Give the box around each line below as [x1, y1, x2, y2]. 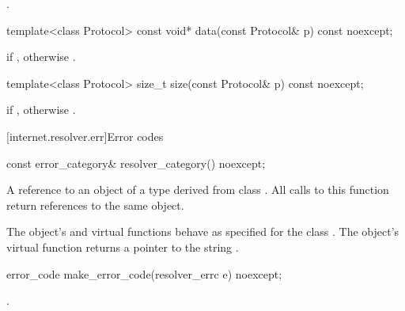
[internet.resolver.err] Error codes [6, 127, 164, 144]
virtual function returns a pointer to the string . [6, 238, 239, 255]
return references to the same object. [6, 196, 184, 213]
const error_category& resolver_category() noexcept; [6, 154, 266, 171]
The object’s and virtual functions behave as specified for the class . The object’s [6, 223, 399, 240]
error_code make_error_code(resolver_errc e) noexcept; [6, 265, 282, 282]
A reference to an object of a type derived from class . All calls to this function [6, 181, 389, 198]
